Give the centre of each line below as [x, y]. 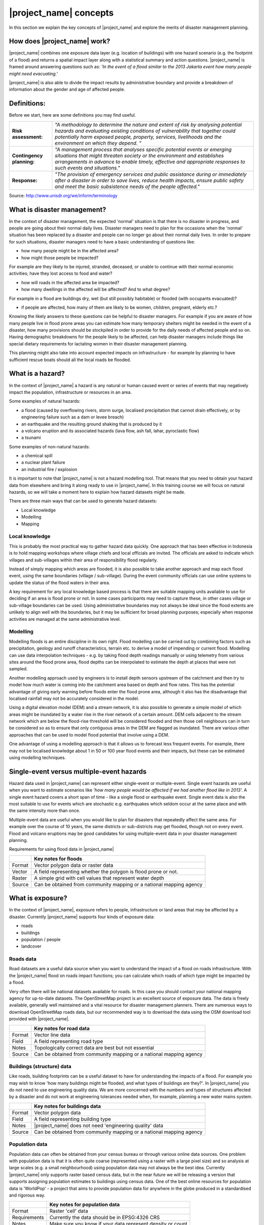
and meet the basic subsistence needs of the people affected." [127, 186]
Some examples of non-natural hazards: [49, 446]
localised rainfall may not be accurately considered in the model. [74, 698]
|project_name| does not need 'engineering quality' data [99, 1126]
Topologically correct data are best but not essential [94, 1048]
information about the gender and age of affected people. [67, 89]
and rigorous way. [27, 1195]
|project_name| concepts [61, 13]
